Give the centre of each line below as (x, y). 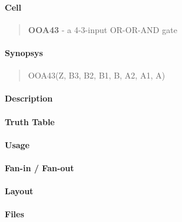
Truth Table (30, 121)
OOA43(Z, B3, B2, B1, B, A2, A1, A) (97, 75)
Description (29, 98)
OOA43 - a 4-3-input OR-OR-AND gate (103, 29)
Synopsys (24, 52)
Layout (19, 191)
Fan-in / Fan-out (40, 167)
